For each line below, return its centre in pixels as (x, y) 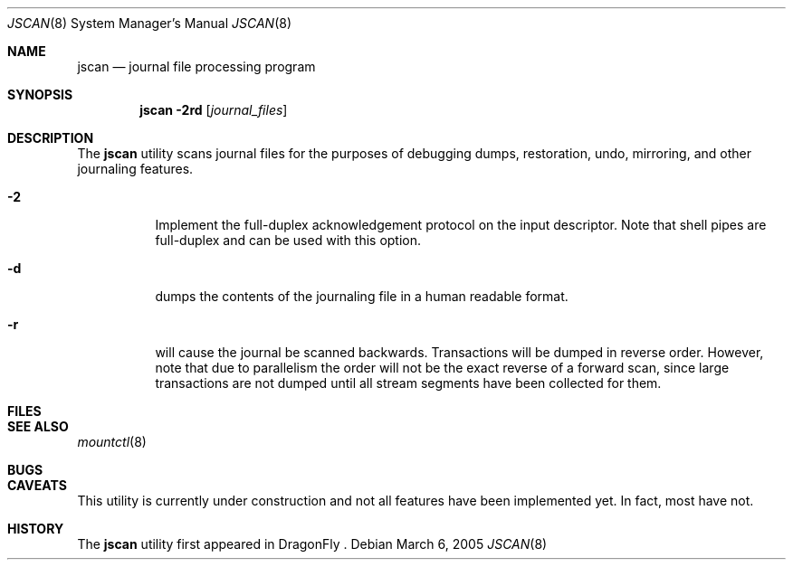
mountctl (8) (112, 442)
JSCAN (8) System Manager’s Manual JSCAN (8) (150, 23)
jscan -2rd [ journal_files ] (214, 110)
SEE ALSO (38, 426)
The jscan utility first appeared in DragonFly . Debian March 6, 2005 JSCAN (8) (312, 544)
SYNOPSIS (40, 94)
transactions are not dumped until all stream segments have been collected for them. (408, 383)
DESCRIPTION (51, 138)
